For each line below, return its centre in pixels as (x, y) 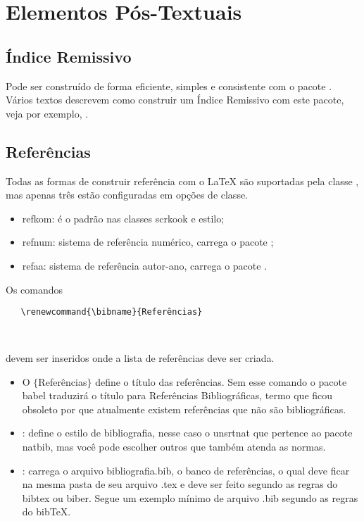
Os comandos (34, 289)
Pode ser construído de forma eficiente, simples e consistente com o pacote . (169, 86)
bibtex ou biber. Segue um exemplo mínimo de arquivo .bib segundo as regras (190, 497)
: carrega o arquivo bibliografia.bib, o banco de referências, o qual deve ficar (186, 470)
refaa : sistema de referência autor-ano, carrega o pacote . (145, 265)
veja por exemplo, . (47, 113)
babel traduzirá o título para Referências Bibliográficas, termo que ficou (177, 395)
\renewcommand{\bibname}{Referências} (112, 312)
